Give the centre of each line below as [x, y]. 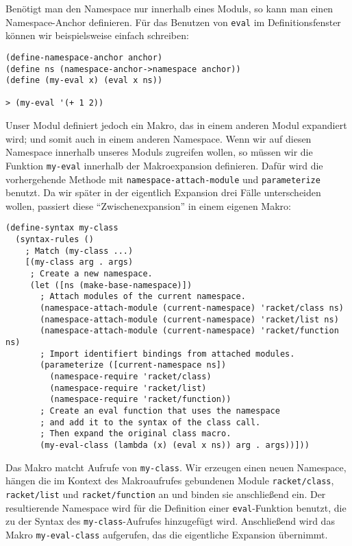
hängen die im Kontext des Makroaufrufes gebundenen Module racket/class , [170, 480]
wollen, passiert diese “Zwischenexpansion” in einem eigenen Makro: [148, 205]
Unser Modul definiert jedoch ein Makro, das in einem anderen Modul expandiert [176, 125]
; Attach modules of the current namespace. [143, 297]
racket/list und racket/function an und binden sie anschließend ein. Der [166, 494]
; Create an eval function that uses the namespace [160, 411]
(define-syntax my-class [62, 228]
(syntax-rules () [54, 240]
